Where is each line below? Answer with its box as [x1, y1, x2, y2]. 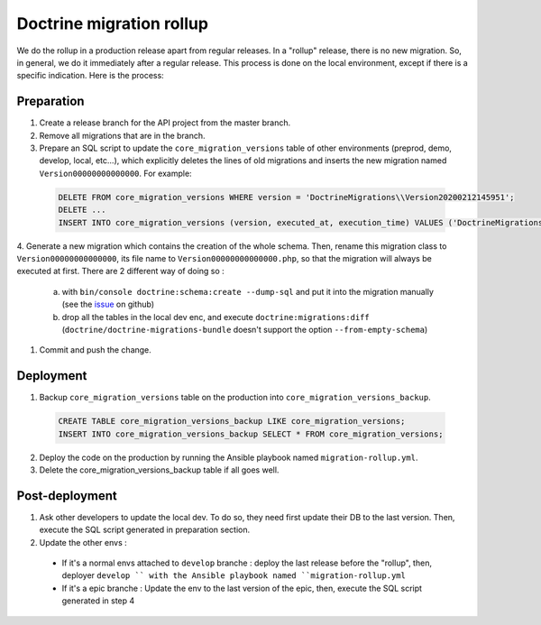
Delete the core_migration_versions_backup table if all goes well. [39, 464, 280, 475]
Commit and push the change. [39, 345, 152, 355]
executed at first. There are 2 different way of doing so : [16, 266, 225, 277]
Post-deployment [16, 488, 117, 503]
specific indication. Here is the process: [16, 70, 164, 81]
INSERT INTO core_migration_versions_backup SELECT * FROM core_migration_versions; [58, 428, 444, 439]
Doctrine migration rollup [16, 14, 209, 33]
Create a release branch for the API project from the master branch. [39, 117, 291, 128]
